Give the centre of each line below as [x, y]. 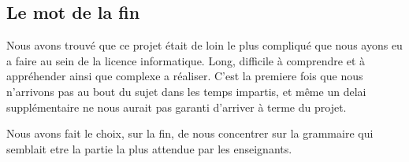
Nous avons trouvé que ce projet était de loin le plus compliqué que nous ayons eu [204, 45]
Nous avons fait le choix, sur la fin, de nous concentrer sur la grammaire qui [190, 133]
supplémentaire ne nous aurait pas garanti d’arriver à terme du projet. [177, 107]
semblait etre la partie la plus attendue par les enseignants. [149, 148]
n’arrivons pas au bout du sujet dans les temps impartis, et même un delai [186, 91]
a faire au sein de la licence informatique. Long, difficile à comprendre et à [186, 60]
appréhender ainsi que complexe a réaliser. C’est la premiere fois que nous [185, 76]
